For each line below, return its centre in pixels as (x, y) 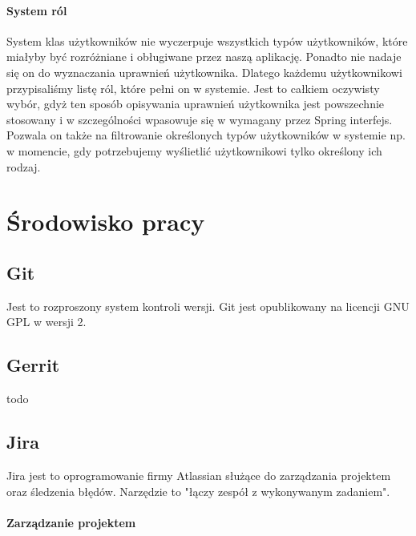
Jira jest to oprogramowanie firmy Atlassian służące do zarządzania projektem (199, 475)
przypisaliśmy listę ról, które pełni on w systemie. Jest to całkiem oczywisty (193, 88)
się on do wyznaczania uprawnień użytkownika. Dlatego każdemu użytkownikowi (204, 72)
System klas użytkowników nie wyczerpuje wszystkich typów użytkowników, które (207, 40)
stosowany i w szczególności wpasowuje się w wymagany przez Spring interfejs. (200, 119)
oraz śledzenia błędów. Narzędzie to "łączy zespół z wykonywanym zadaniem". (198, 491)
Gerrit (33, 365)
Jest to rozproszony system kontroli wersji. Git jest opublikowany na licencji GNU (208, 306)
